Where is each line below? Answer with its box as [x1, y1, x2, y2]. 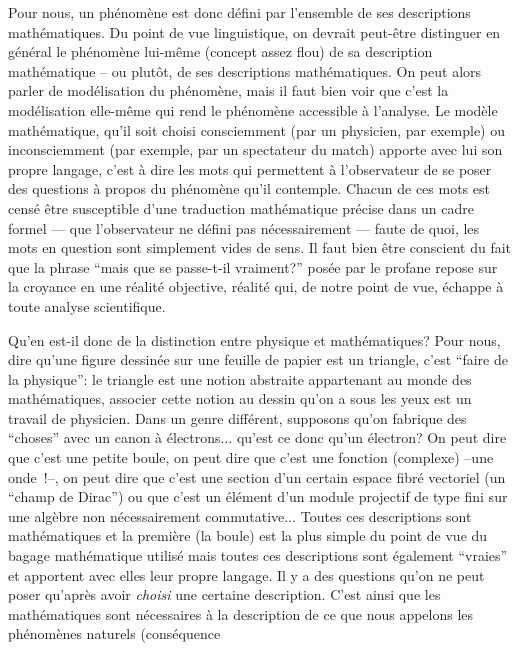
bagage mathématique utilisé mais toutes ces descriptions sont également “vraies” [8, 545, 508, 566]
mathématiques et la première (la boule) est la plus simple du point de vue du [8, 525, 488, 546]
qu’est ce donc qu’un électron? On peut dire [236, 427, 507, 448]
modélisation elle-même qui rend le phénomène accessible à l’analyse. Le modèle [8, 99, 498, 120]
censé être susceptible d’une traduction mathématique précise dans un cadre [8, 197, 475, 218]
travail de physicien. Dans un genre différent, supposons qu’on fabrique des [8, 407, 467, 428]
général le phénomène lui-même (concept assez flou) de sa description [8, 41, 433, 62]
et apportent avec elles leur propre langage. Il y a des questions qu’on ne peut [8, 564, 485, 585]
